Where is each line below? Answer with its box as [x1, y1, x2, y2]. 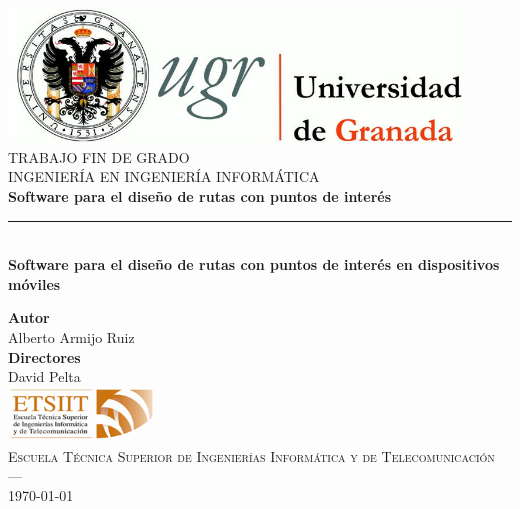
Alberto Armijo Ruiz [8, 326, 135, 347]
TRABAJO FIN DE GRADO [8, 146, 190, 167]
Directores [8, 346, 81, 367]
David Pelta [8, 366, 81, 387]
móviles [8, 273, 61, 294]
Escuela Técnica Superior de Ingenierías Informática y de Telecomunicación [8, 445, 495, 466]
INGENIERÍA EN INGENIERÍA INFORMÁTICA [8, 166, 320, 187]
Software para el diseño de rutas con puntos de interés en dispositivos [8, 254, 500, 275]
